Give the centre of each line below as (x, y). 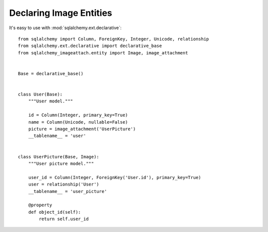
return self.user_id (64, 219)
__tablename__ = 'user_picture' (67, 191)
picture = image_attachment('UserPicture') (82, 129)
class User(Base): (40, 94)
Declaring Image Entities (61, 13)
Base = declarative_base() (51, 73)
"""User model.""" (51, 101)
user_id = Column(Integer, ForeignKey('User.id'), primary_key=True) (115, 177)
